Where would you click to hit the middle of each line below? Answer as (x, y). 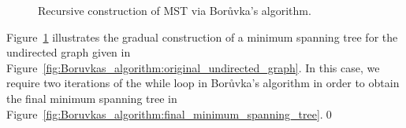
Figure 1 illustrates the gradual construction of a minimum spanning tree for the (202, 37)
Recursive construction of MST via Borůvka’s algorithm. (175, 10)
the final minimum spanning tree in (92, 98)
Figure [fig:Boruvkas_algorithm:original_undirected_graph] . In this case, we (193, 67)
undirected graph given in (69, 52)
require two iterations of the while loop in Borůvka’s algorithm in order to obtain (203, 83)
